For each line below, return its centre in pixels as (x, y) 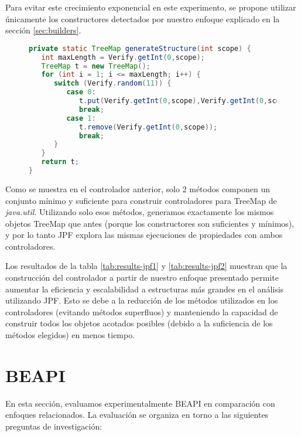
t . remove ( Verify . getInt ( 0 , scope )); (148, 127)
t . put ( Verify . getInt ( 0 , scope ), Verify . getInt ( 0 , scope (184, 101)
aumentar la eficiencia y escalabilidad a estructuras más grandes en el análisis (145, 289)
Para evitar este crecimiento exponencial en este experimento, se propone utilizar (151, 7)
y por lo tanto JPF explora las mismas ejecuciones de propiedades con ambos (144, 235)
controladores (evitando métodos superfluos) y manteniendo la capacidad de (142, 311)
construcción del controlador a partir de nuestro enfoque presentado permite (142, 277)
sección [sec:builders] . (43, 30)
